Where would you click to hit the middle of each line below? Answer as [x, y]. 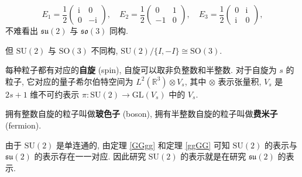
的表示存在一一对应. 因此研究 [90, 156]
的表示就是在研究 [213, 156]
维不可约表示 [55, 94]
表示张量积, [240, 81]
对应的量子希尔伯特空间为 [84, 81]
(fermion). [23, 125]
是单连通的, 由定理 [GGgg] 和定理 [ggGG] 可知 [143, 145]
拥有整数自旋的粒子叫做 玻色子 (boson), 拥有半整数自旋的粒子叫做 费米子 [142, 114]
